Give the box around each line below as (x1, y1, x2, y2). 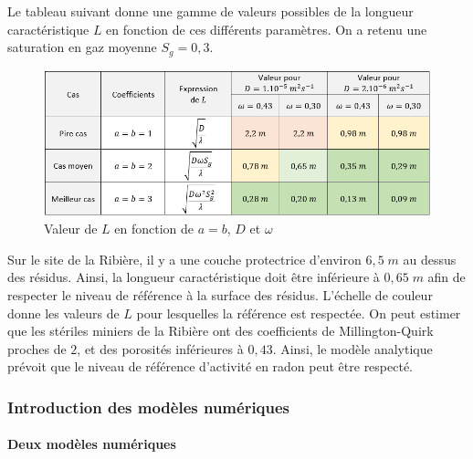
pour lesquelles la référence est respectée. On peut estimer (136, 303, 461, 322)
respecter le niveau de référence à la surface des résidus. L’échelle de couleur (7, 286, 433, 304)
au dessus (403, 249, 457, 268)
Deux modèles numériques (7, 434, 176, 454)
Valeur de (44, 219, 98, 238)
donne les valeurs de (7, 303, 120, 322)
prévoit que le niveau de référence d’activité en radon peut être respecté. (7, 357, 414, 376)
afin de (427, 267, 466, 287)
